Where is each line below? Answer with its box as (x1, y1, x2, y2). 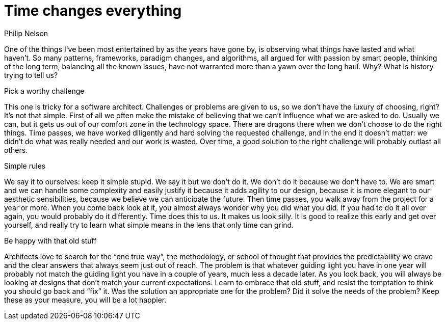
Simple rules (4, 161, 46, 170)
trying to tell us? (4, 70, 58, 79)
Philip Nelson (4, 29, 48, 38)
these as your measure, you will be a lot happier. (4, 295, 167, 304)
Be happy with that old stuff (4, 236, 97, 245)
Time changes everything (4, 2, 182, 19)
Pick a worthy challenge (4, 86, 85, 95)
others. (4, 145, 28, 154)
